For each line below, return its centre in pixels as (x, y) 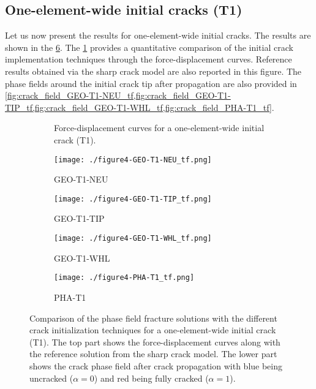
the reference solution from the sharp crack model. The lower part (153, 354)
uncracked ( (51, 378)
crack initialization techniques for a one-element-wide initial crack (153, 330)
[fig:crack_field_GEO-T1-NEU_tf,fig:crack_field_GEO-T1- (118, 95)
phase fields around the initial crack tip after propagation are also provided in (151, 83)
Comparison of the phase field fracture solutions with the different (153, 318)
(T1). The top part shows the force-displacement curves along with (155, 342)
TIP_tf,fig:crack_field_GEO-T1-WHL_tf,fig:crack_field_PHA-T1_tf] (138, 107)
